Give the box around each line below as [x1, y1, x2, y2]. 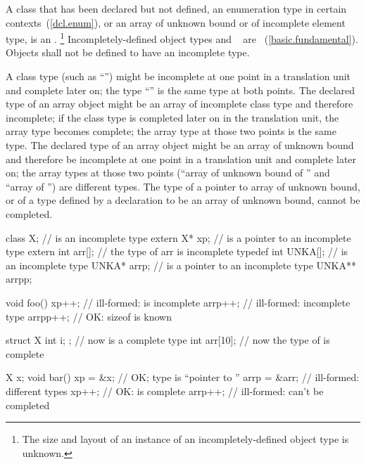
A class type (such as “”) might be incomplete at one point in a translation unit [6, 69, 351, 84]
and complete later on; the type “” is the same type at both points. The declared [6, 82, 355, 97]
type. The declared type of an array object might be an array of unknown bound [6, 138, 354, 152]
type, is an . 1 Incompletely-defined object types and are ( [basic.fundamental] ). [6, 30, 358, 46]
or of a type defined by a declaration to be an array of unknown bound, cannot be [6, 193, 360, 207]
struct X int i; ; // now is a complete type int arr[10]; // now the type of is [6, 333, 330, 347]
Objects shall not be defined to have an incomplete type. [6, 45, 250, 60]
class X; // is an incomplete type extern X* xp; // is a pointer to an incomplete [6, 230, 351, 245]
